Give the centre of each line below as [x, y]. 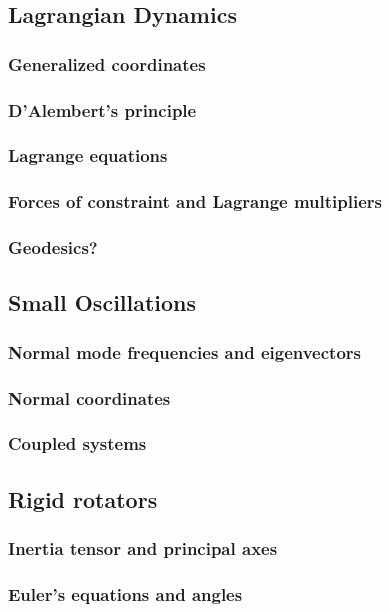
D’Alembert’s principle [102, 109]
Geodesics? [53, 247]
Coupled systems [77, 443]
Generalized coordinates [107, 63]
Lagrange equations [88, 155]
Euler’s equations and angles [125, 593]
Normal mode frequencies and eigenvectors [185, 351]
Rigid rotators [83, 498]
